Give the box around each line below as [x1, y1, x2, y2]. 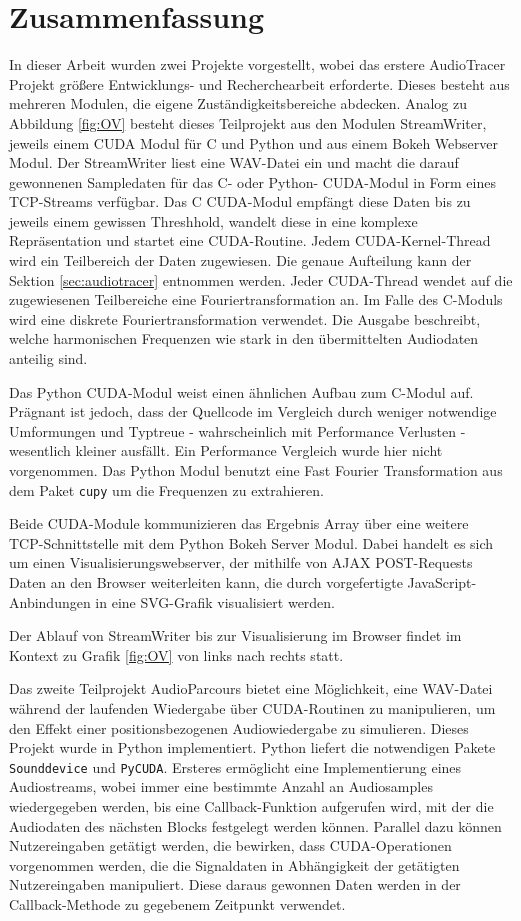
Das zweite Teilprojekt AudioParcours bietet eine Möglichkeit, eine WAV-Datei [9, 678, 493, 699]
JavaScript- [407, 572, 477, 593]
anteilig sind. [9, 348, 88, 369]
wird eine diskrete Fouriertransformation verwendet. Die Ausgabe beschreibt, [9, 308, 481, 329]
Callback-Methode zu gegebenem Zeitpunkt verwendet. [9, 894, 346, 914]
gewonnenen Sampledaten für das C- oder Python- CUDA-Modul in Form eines [9, 171, 496, 192]
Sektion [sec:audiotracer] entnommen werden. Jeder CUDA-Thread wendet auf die [9, 269, 513, 290]
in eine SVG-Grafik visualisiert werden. [95, 591, 336, 612]
